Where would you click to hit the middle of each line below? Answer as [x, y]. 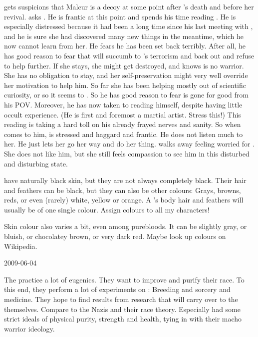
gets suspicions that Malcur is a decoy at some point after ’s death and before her [129, 6]
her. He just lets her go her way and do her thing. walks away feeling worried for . [129, 144]
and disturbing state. [36, 163]
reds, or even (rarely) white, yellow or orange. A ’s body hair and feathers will [124, 200]
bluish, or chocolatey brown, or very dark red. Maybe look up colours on [115, 236]
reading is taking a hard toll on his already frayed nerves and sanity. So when [123, 124]
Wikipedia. [21, 246]
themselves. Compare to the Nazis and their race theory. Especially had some [122, 309]
